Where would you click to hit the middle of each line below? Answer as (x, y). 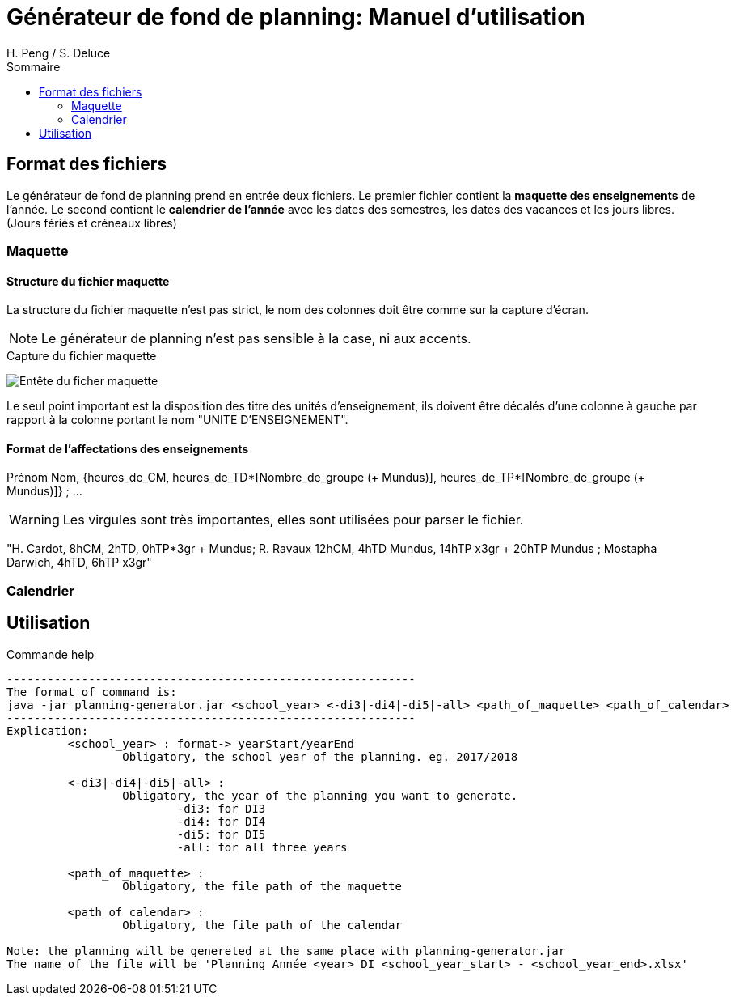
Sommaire (34, 66)
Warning (34, 520)
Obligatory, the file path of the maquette (262, 886)
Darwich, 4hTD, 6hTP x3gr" (79, 563)
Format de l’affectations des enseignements (127, 448)
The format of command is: (92, 692)
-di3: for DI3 (221, 808)
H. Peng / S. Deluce (59, 53)
